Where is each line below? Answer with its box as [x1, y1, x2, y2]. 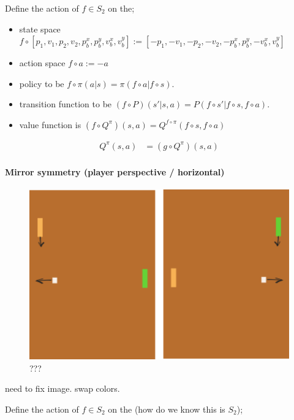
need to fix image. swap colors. [5, 382, 120, 395]
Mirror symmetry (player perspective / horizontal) [5, 165, 225, 178]
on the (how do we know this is [108, 403, 225, 416]
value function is [19, 118, 81, 131]
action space [19, 56, 66, 69]
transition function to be [19, 97, 112, 110]
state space [19, 22, 61, 35]
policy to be [19, 77, 64, 90]
